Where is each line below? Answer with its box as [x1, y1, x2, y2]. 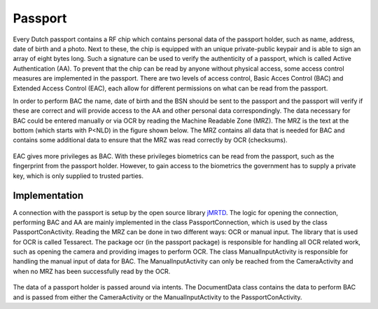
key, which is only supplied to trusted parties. [13, 172, 143, 180]
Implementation [13, 190, 84, 202]
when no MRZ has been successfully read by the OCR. [13, 267, 171, 275]
